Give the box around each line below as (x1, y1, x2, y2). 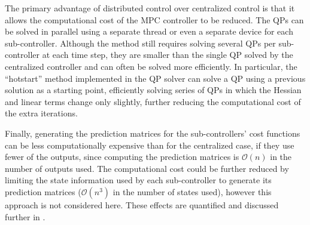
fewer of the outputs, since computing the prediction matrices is (5, 150, 239, 163)
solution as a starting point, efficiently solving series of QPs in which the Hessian (5, 84, 302, 96)
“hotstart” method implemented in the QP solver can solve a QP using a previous (5, 72, 306, 84)
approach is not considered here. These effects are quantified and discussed (5, 198, 279, 211)
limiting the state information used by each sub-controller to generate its (5, 174, 272, 186)
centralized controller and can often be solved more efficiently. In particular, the (5, 60, 297, 72)
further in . (5, 210, 45, 223)
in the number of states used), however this (113, 185, 272, 198)
